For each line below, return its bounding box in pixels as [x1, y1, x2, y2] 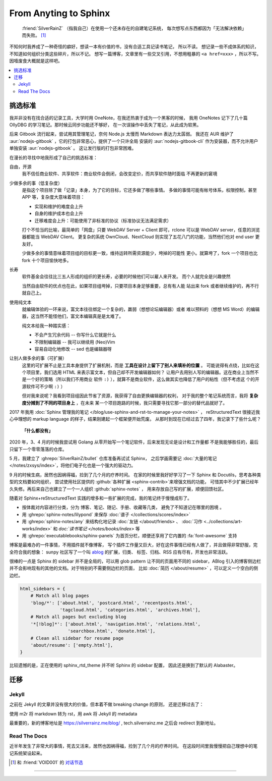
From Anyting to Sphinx [9, 8, 110, 19]
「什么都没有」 [22, 427, 53, 433]
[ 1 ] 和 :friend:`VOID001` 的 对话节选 [11, 759, 83, 765]
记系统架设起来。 [9, 750, 45, 756]
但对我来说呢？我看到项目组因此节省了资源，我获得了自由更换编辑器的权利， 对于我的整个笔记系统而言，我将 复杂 [22, 393, 258, 399]
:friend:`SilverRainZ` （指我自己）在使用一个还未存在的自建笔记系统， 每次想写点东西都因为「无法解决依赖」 [22, 25, 247, 31]
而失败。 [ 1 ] [22, 32, 46, 38]
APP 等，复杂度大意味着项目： [22, 194, 85, 200]
